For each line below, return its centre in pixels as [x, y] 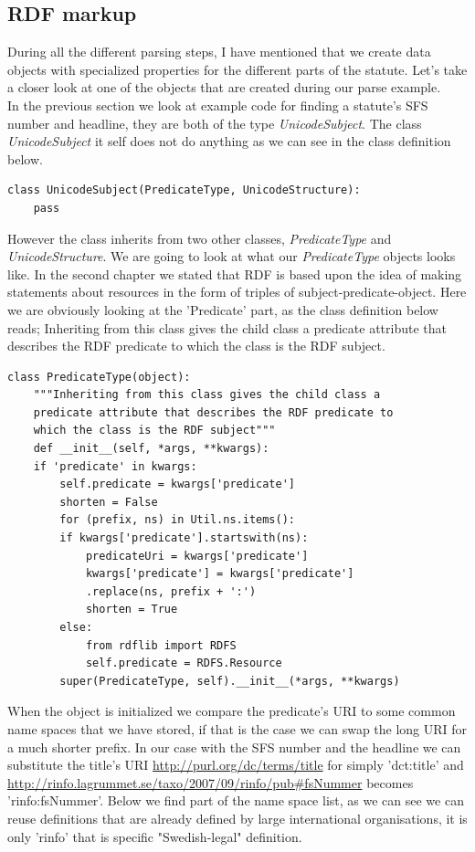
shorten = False [109, 502]
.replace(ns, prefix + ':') [171, 591]
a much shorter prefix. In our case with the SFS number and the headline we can [234, 747]
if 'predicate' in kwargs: [115, 466]
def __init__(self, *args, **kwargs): [151, 449]
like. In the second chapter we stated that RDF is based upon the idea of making [235, 273]
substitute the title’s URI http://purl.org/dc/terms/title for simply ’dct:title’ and [236, 765]
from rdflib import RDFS [161, 645]
